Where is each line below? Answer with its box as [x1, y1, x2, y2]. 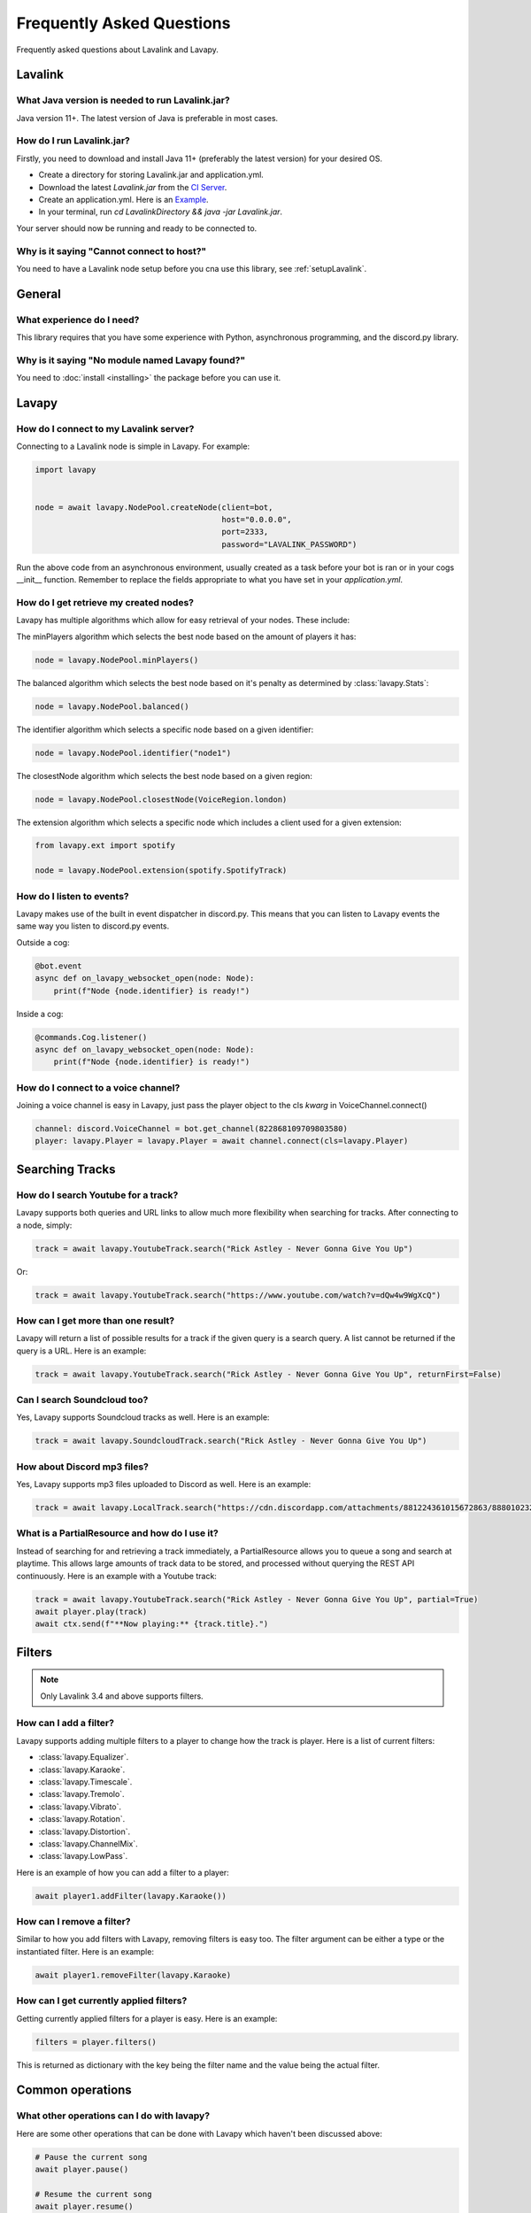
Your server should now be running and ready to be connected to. [16, 222, 258, 234]
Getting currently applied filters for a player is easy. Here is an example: [16, 2013, 278, 2024]
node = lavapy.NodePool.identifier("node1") [35, 748, 232, 758]
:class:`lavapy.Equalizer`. [38, 1752, 129, 1762]
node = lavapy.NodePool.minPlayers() [35, 655, 199, 665]
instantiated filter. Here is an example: [16, 1946, 155, 1956]
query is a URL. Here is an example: [16, 1346, 147, 1356]
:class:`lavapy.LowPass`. [38, 1851, 128, 1862]
